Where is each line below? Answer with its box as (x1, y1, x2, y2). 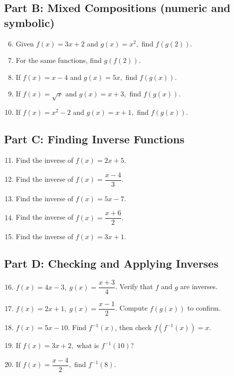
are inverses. (180, 281, 218, 292)
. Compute (115, 303, 148, 313)
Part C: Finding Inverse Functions (4, 131, 185, 147)
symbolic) (4, 14, 55, 30)
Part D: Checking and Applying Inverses (4, 256, 219, 271)
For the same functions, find (15, 55, 102, 65)
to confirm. (187, 303, 221, 313)
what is (76, 340, 99, 351)
